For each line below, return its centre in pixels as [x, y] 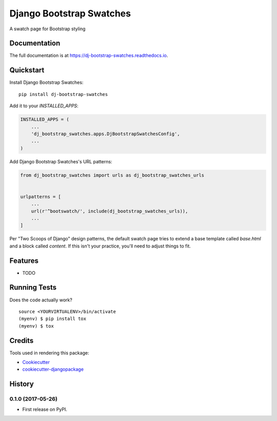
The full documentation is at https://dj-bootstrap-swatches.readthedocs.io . [89, 55]
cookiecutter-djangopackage [53, 369]
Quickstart [27, 70]
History [22, 384]
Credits [22, 341]
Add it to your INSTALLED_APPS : [44, 106]
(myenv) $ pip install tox [53, 319]
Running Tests [33, 288]
